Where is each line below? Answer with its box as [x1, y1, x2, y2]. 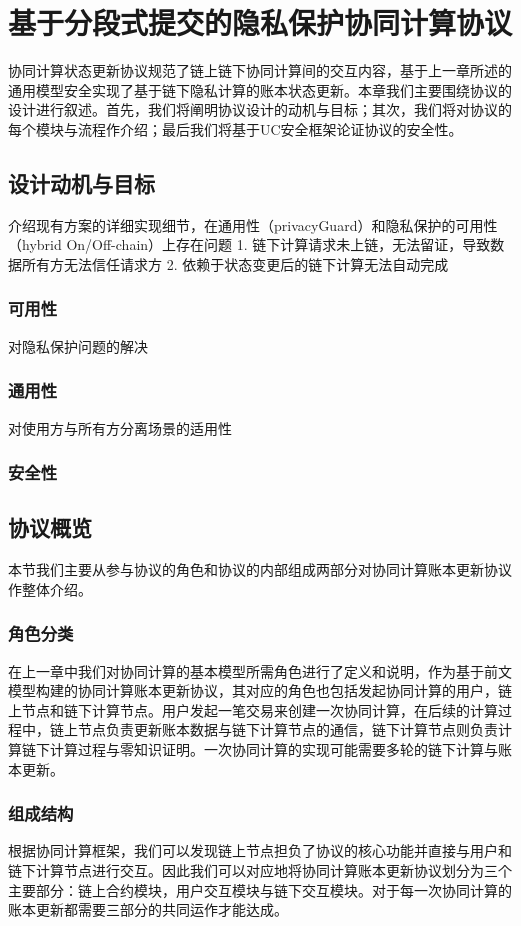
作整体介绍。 [8, 578, 92, 599]
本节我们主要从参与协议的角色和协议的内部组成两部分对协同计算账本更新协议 [8, 559, 512, 580]
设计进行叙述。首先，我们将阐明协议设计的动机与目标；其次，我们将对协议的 [8, 99, 512, 120]
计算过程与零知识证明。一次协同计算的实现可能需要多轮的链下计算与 [49, 738, 498, 759]
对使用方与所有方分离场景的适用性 [8, 417, 232, 438]
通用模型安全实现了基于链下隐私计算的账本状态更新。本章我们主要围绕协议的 [8, 79, 512, 100]
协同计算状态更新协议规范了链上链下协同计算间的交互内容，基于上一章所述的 [8, 60, 512, 81]
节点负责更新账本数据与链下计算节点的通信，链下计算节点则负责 [77, 719, 498, 740]
